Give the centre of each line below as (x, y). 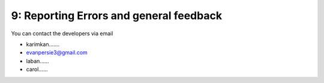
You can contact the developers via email (62, 33)
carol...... (37, 69)
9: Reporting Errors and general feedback (116, 16)
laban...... (37, 61)
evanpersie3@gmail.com (57, 53)
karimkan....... (43, 44)
